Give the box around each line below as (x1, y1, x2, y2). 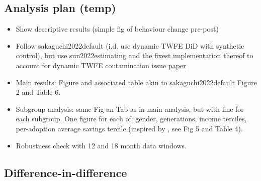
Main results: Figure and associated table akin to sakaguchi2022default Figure (16, 77, 257, 87)
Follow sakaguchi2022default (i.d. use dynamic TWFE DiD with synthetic (16, 40, 244, 51)
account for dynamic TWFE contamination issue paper (16, 60, 186, 70)
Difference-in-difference (4, 164, 127, 180)
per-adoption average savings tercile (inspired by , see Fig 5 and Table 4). (16, 123, 243, 133)
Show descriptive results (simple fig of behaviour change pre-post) (16, 24, 219, 34)
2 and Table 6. (16, 87, 61, 97)
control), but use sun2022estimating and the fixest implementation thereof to (16, 50, 253, 61)
